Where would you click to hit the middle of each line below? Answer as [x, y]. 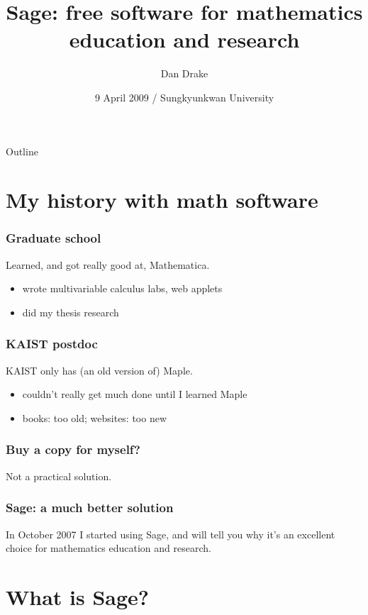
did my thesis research [71, 312]
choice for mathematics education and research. [108, 548]
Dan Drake [184, 73]
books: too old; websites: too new [95, 417]
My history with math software [162, 200]
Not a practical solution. [59, 476]
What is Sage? [78, 596]
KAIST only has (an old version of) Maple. [99, 370]
